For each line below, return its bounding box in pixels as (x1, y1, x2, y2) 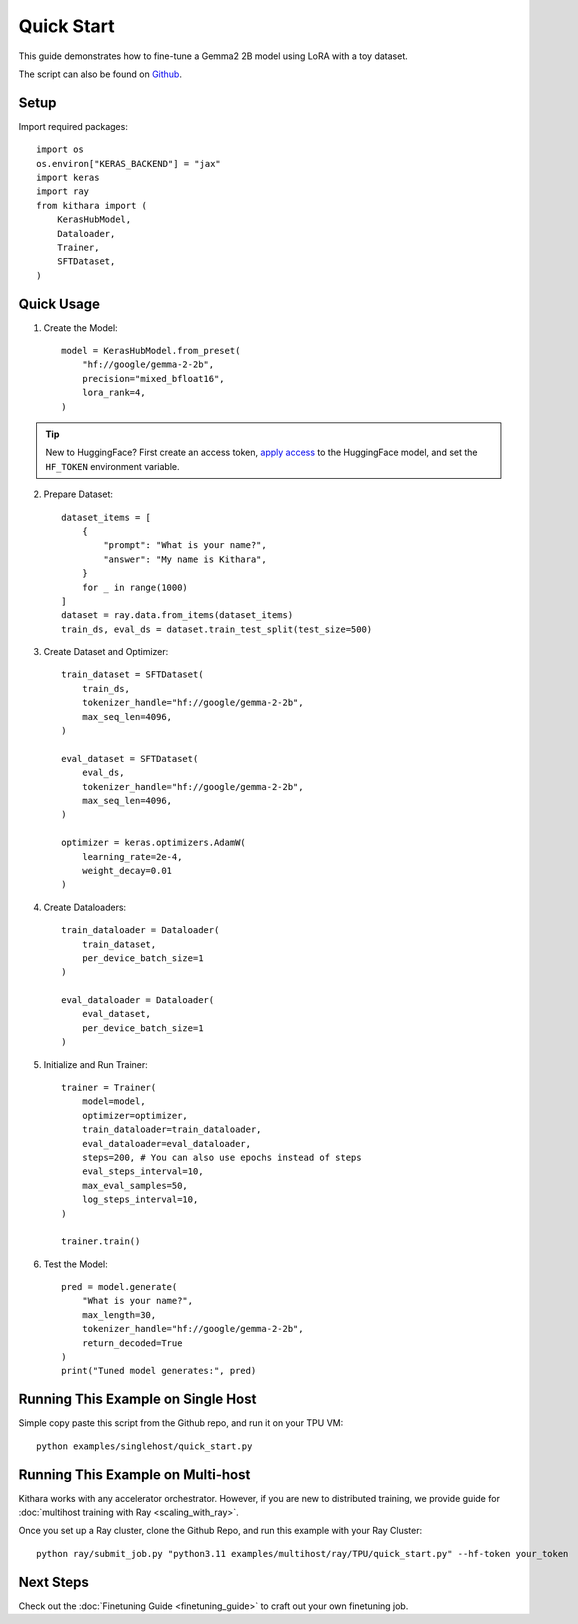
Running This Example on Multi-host (18, 1466, 251, 1483)
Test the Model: (43, 1258, 109, 1270)
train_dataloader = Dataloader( (61, 925, 220, 936)
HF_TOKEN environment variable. (45, 460, 180, 472)
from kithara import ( (36, 200, 148, 211)
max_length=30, (81, 1309, 157, 1320)
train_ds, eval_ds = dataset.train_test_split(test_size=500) (61, 623, 373, 635)
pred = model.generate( (61, 1281, 178, 1293)
